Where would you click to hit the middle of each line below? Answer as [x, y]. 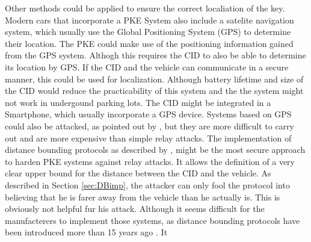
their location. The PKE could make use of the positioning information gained [149, 43]
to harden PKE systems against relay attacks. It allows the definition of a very [150, 161]
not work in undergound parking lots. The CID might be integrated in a [138, 102]
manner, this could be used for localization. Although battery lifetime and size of [154, 79]
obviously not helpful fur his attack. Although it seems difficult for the [135, 209]
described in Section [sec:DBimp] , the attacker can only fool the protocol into [147, 185]
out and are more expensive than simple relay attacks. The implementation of [148, 138]
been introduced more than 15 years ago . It [86, 232]
